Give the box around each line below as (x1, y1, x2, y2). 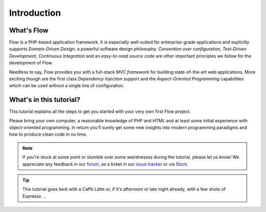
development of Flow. (9, 60, 53, 66)
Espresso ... (22, 193, 46, 199)
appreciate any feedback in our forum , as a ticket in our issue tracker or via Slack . (22, 161, 189, 167)
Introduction (9, 7, 61, 18)
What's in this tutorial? (9, 96, 81, 104)
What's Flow (9, 26, 49, 35)
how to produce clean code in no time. (9, 131, 87, 138)
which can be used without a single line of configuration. (9, 83, 124, 89)
